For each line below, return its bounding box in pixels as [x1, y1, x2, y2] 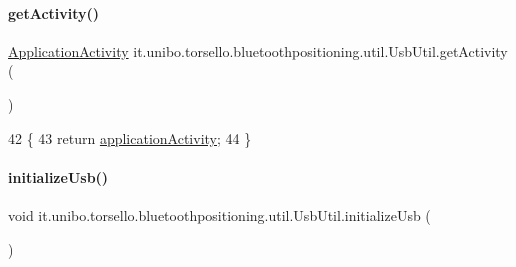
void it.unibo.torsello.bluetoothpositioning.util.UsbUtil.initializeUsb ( [8, 204, 431, 225]
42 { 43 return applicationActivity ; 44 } [8, 127, 252, 148]
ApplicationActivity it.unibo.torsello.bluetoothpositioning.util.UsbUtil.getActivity [8, 40, 508, 61]
